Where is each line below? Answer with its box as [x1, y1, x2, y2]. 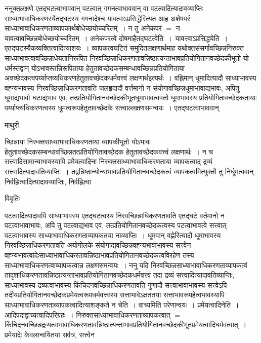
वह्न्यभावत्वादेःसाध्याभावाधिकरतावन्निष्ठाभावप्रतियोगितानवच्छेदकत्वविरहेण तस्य [5, 250, 194, 260]
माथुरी [5, 119, 19, 130]
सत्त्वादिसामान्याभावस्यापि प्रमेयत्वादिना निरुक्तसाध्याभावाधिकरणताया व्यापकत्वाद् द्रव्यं [5, 156, 212, 167]
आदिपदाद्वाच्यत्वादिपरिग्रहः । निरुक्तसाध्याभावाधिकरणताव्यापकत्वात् [5, 309, 170, 320]
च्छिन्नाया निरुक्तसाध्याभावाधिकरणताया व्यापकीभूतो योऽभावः [5, 136, 151, 147]
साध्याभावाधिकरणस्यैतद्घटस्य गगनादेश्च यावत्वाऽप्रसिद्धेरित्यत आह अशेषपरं [5, 13, 190, 23]
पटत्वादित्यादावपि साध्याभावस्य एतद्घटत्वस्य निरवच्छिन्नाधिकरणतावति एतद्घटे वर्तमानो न [5, 210, 225, 220]
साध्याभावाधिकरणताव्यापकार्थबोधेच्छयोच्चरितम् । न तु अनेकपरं [5, 23, 162, 33]
